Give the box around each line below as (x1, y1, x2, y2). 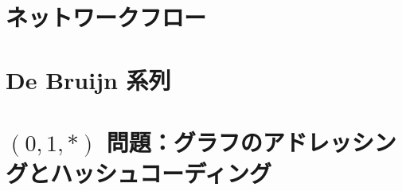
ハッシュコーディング (50, 157, 272, 189)
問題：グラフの (106, 125, 263, 158)
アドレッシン (262, 125, 396, 158)
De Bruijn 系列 (6, 63, 171, 95)
